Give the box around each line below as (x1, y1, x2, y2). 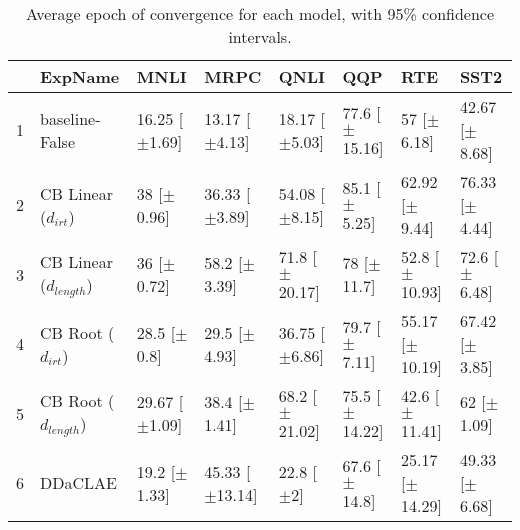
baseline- (40, 106, 101, 130)
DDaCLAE (40, 471, 117, 494)
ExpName (40, 65, 120, 88)
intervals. (228, 25, 292, 48)
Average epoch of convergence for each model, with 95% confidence (25, 2, 495, 25)
